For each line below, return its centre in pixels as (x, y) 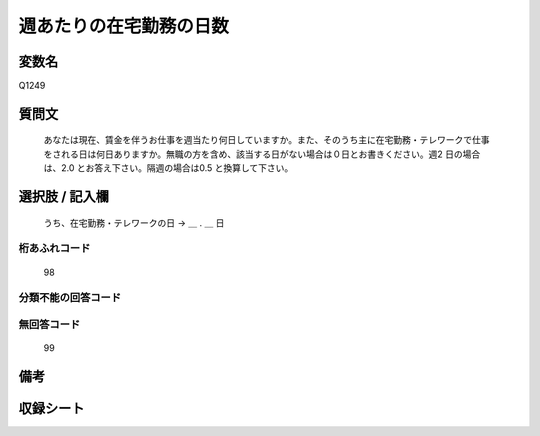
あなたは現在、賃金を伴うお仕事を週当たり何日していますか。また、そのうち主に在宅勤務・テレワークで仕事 (266, 140)
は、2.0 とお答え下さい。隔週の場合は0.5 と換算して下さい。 (168, 168)
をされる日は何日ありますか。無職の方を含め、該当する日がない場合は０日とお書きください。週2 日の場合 (262, 154)
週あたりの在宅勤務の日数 (124, 26)
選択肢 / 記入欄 (64, 196)
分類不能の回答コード (70, 298)
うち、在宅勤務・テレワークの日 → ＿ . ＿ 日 (134, 222)
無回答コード (49, 324)
